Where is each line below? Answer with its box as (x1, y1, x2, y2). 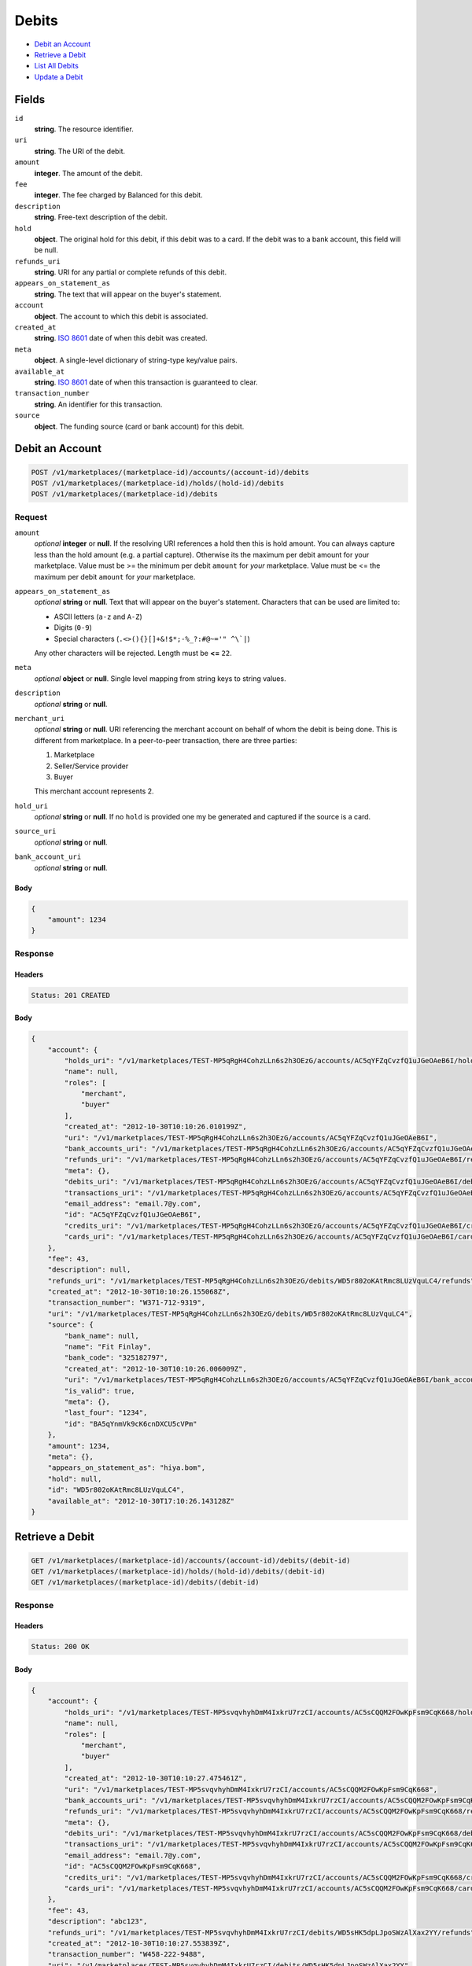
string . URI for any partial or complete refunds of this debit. (34, 267, 227, 277)
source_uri (14, 827, 57, 836)
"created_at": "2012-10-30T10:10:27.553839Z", (47, 1938, 231, 1948)
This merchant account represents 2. (34, 786, 154, 796)
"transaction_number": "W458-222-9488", (47, 1950, 206, 1959)
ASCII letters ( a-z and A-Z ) (53, 612, 143, 621)
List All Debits (34, 61, 79, 71)
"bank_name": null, (64, 1331, 139, 1340)
